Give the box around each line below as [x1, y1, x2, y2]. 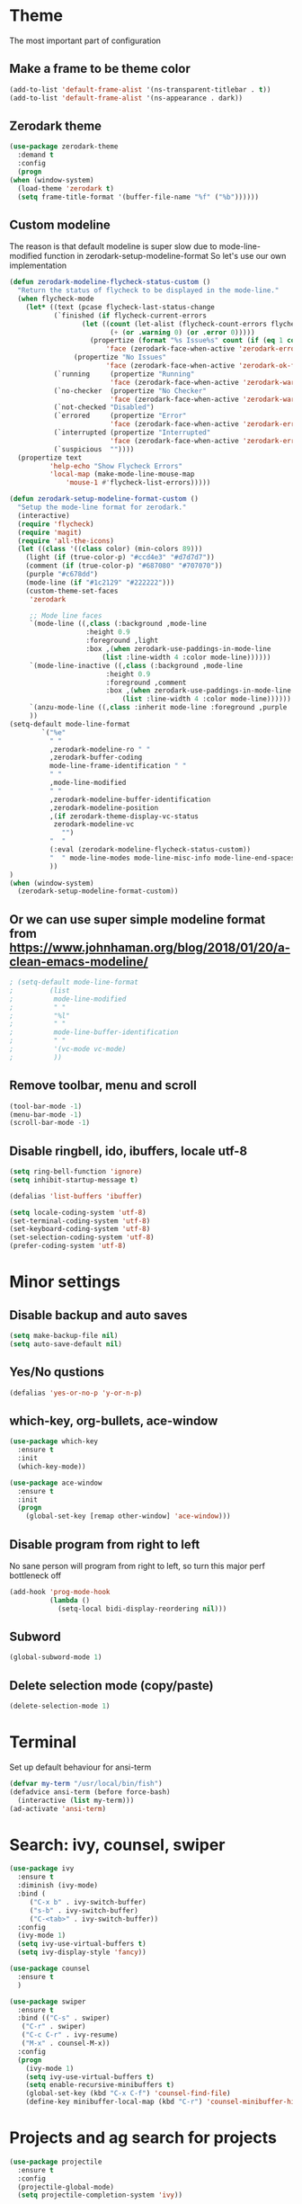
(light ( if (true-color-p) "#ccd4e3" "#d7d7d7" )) [25, 553, 216, 562]
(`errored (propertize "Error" [53, 411, 187, 421]
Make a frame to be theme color [9, 61, 191, 76]
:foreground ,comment [105, 678, 187, 687]
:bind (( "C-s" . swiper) [17, 2013, 111, 2023]
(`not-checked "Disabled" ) [53, 403, 155, 412]
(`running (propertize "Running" [53, 370, 195, 379]
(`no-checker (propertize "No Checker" [53, 386, 207, 396]
